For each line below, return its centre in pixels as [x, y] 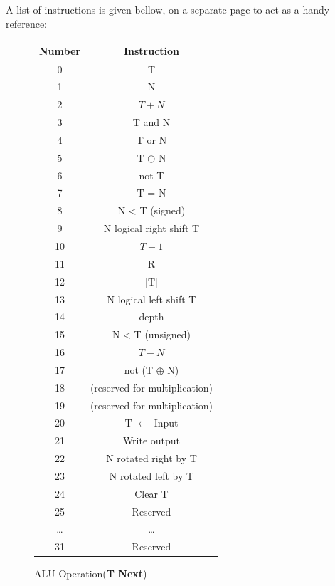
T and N [151, 122]
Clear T [151, 493]
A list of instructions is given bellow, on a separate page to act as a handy [168, 9]
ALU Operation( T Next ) [91, 574]
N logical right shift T [151, 228]
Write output [151, 440]
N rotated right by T [151, 458]
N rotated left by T [151, 475]
